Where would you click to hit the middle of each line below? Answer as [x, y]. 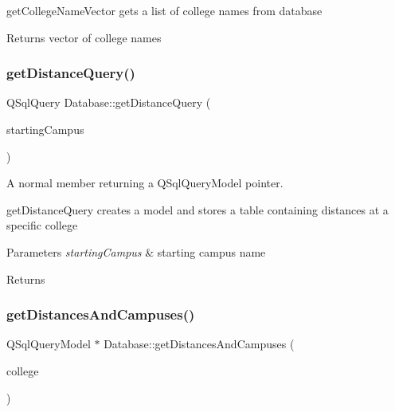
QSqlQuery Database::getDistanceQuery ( [109, 102]
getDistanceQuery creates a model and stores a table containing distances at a [197, 209]
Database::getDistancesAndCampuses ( [199, 344]
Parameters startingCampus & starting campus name [136, 251]
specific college [42, 225]
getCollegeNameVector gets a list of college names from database [164, 10]
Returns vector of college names [84, 37]
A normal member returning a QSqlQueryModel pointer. [145, 183]
